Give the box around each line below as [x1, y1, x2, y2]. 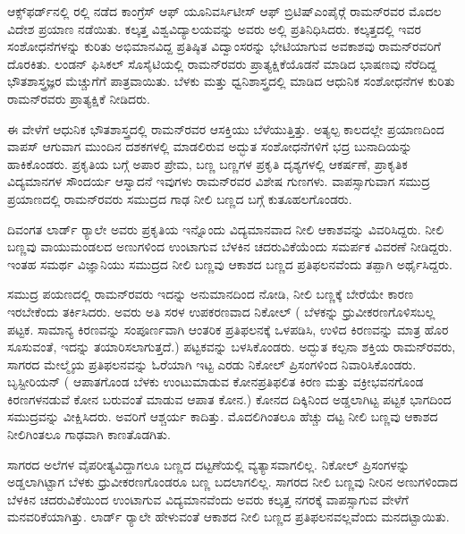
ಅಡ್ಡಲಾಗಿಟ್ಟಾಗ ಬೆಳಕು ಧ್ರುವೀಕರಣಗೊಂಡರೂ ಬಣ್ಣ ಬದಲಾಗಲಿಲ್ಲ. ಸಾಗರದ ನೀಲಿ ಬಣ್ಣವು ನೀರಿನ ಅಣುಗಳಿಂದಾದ [7, 472, 458, 491]
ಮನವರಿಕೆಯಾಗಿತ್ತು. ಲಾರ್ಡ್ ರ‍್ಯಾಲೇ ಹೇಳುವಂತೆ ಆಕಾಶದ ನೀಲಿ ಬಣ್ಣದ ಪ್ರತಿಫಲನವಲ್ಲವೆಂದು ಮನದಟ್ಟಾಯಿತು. [7, 507, 450, 526]
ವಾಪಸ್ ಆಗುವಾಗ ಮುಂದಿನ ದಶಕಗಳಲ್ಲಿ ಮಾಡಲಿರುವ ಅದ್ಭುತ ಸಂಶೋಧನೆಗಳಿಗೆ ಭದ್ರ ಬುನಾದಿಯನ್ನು [7, 137, 412, 156]
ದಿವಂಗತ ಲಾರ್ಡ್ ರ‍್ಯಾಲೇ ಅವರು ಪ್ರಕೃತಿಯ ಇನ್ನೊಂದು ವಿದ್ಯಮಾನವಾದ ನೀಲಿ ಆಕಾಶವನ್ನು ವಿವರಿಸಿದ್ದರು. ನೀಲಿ [7, 219, 444, 238]
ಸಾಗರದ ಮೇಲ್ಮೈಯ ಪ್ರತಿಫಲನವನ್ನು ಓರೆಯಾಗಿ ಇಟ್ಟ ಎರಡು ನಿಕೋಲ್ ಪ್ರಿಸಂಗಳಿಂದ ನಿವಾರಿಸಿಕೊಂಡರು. [7, 354, 417, 373]
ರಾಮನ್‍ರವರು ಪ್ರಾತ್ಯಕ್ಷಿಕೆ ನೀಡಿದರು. [7, 89, 150, 107]
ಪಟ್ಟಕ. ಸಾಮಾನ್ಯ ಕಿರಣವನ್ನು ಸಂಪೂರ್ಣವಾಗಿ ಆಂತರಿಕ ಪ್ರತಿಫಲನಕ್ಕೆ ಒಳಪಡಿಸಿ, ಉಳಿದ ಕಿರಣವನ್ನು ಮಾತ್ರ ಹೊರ [7, 319, 449, 338]
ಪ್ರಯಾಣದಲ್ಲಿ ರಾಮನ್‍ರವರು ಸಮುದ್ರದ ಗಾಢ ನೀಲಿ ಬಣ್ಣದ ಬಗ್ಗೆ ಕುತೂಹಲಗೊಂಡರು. [7, 189, 352, 208]
